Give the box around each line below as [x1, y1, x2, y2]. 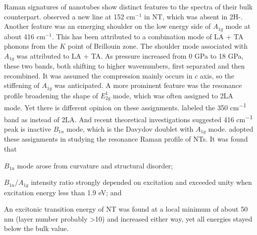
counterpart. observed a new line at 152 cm [4, 11, 136, 21]
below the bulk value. [4, 223, 69, 234]
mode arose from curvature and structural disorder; [17, 160, 173, 170]
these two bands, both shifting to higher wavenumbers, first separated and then [4, 61, 245, 71]
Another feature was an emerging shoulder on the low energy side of [4, 21, 211, 31]
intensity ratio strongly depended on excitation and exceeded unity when [31, 177, 252, 187]
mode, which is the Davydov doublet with [66, 123, 194, 134]
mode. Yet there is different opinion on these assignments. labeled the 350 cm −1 [4, 101, 247, 113]
